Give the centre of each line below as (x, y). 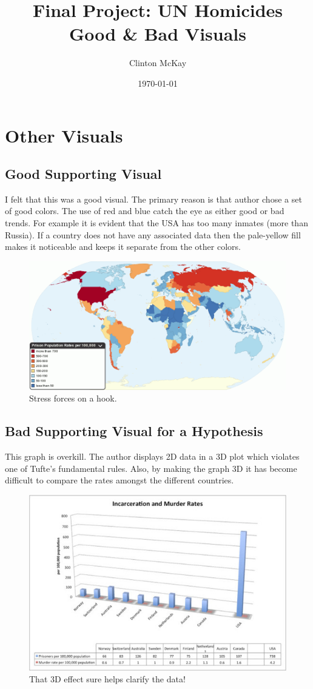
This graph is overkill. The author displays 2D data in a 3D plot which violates (152, 456)
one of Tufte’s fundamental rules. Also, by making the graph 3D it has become (151, 468)
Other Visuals (64, 135)
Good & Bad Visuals (157, 34)
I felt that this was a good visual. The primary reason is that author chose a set (153, 199)
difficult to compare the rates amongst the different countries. (119, 480)
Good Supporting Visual (83, 174)
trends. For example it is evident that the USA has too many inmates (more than (156, 223)
